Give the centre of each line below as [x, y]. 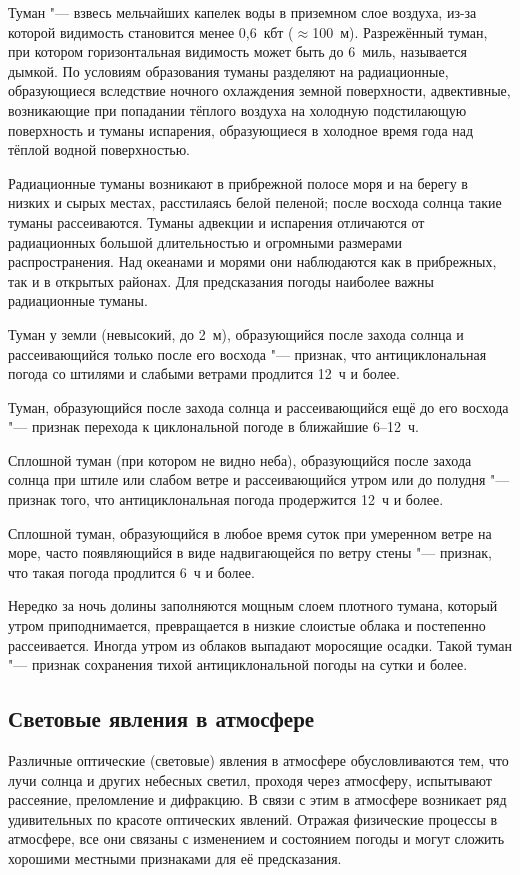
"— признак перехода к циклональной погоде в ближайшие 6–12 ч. [213, 426]
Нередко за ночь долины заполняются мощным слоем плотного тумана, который [253, 605]
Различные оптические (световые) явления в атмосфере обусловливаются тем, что [258, 760]
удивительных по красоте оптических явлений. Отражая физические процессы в [253, 818]
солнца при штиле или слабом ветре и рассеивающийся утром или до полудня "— [259, 479]
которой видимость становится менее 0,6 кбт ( [151, 31]
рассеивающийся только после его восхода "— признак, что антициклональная [247, 353]
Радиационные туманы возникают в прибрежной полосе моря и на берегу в [238, 182]
